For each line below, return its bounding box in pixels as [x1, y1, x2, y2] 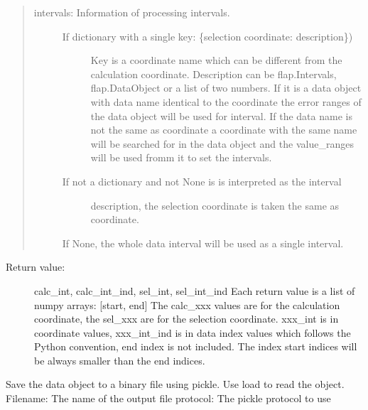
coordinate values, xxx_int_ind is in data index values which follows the [34, 325, 351, 340]
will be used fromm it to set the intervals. [90, 150, 272, 165]
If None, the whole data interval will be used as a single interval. [62, 235, 344, 250]
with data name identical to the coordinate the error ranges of [90, 94, 362, 109]
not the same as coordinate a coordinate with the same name [90, 122, 357, 137]
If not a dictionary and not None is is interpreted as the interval [62, 173, 342, 188]
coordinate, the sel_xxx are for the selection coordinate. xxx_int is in [34, 311, 339, 326]
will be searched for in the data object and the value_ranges [90, 136, 354, 151]
